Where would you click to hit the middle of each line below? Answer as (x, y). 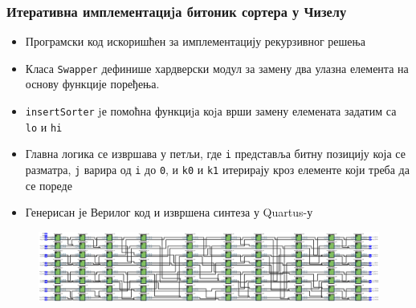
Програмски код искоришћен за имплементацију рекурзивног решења (195, 41)
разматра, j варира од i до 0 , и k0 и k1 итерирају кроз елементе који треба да (217, 170)
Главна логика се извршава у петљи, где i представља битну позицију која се (215, 154)
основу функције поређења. (92, 84)
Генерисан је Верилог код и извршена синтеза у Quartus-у (169, 212)
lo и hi (44, 126)
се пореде (49, 185)
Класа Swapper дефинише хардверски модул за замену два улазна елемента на (217, 68)
